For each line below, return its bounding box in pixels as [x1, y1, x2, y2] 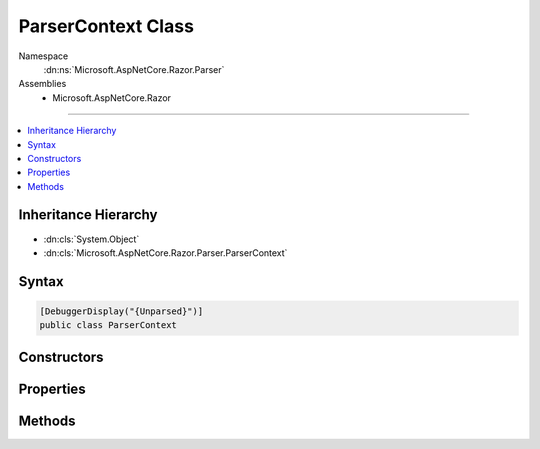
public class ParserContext [39, 320, 177, 331]
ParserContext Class [18, 15, 195, 37]
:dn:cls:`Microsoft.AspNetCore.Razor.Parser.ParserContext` [43, 246, 288, 259]
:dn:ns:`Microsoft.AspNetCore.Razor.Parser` [43, 63, 225, 75]
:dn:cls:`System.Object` [43, 233, 140, 245]
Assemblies [18, 78, 67, 90]
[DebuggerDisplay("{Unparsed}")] [39, 305, 204, 317]
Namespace [18, 50, 69, 62]
